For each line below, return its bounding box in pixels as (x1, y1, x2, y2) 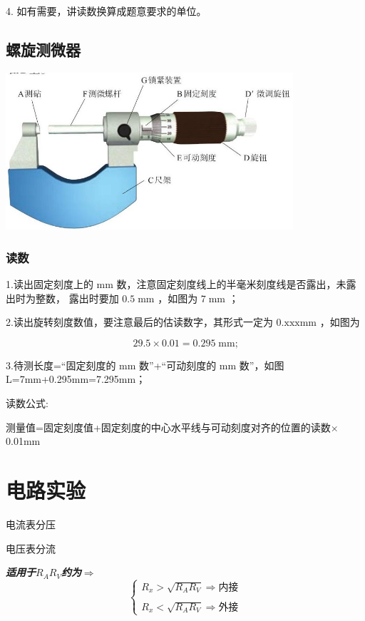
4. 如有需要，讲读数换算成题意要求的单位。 (6, 4, 207, 18)
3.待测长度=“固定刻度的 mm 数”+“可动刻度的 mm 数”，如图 (6, 357, 284, 372)
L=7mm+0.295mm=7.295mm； (6, 371, 146, 386)
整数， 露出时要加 (35, 290, 119, 305)
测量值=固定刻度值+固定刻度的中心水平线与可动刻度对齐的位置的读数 (6, 419, 331, 434)
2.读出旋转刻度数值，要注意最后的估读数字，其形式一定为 (6, 314, 273, 329)
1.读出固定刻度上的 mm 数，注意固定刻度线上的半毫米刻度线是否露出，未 (6, 277, 346, 292)
